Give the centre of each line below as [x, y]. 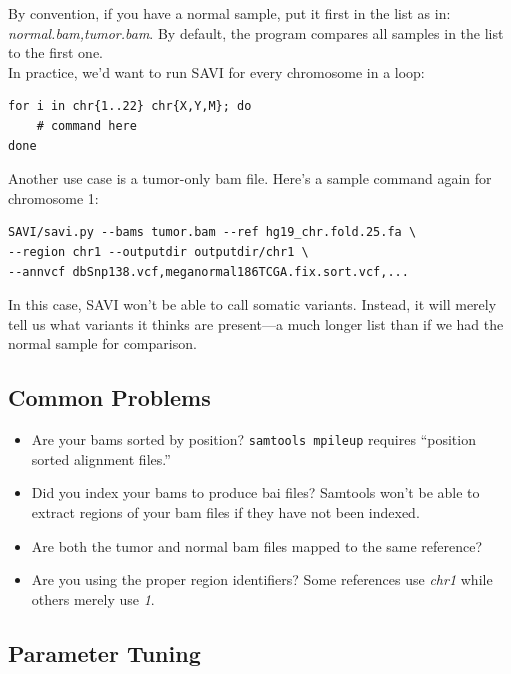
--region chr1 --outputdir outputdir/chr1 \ [158, 251]
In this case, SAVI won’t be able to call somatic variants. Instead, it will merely [252, 304]
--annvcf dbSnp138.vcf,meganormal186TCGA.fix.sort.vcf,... [208, 271]
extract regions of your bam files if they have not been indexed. [225, 511]
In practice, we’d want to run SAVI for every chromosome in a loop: [216, 71]
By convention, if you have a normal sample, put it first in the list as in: [229, 13]
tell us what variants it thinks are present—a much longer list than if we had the [256, 323]
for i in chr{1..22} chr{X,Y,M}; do [130, 106]
